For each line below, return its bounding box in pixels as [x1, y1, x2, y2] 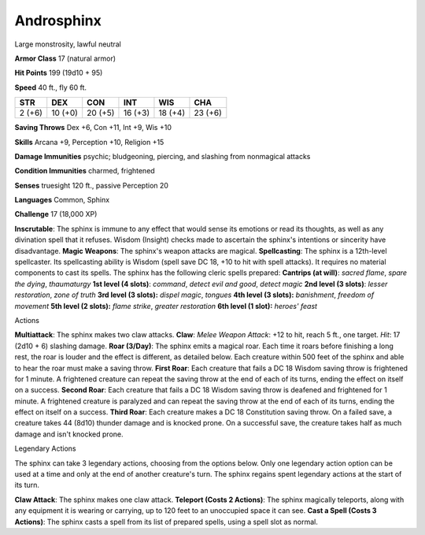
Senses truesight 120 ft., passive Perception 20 [14, 180, 169, 190]
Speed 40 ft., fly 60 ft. [14, 83, 87, 92]
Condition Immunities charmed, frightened [14, 166, 155, 176]
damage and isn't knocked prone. [14, 429, 124, 439]
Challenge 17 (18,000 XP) [14, 210, 98, 219]
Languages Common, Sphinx [14, 195, 110, 205]
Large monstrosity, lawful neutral [14, 39, 122, 49]
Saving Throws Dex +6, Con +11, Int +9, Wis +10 [14, 123, 172, 132]
